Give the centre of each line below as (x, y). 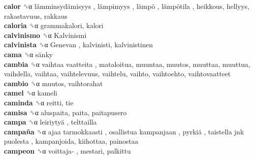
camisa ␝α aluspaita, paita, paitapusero (65, 112)
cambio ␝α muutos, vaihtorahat (53, 83)
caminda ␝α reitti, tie (39, 102)
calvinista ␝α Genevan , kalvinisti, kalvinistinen (79, 45)
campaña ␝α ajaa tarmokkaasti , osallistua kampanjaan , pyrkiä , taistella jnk (124, 131)
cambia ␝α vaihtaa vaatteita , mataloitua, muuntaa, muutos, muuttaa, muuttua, (127, 64)
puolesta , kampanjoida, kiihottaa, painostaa (71, 141)
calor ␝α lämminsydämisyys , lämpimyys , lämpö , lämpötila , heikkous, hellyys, (127, 6)
